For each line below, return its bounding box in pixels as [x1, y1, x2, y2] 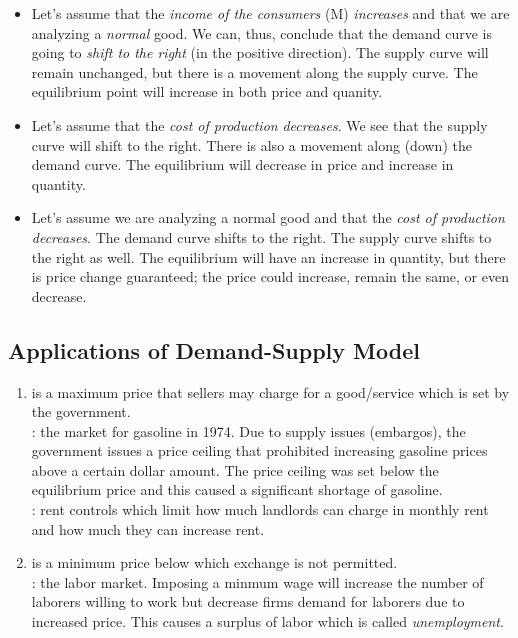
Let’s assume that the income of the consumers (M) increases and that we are [31, 3, 510, 23]
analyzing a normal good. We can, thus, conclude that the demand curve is [31, 22, 493, 43]
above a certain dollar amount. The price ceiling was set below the [31, 459, 439, 480]
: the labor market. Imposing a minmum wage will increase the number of [31, 571, 484, 592]
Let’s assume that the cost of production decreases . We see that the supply [31, 114, 488, 135]
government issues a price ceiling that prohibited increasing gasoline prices [31, 440, 488, 461]
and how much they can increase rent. [31, 518, 265, 539]
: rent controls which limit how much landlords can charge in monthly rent [31, 499, 489, 520]
